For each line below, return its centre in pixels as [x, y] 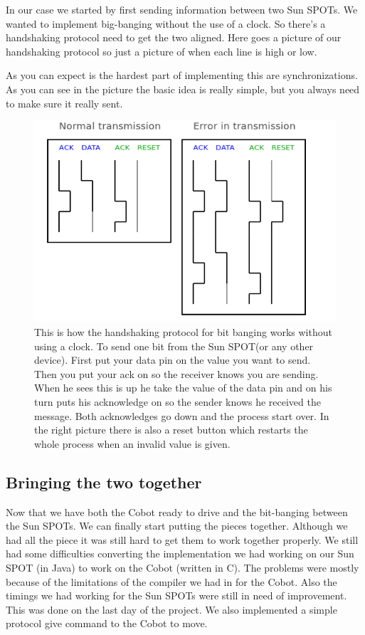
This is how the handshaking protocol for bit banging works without [183, 332]
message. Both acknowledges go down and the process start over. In [182, 415]
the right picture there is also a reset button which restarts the [171, 430]
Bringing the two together [104, 482]
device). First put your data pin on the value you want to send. [173, 360]
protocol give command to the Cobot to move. [107, 623]
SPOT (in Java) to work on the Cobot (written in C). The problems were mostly [182, 567]
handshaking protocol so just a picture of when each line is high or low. [162, 51]
